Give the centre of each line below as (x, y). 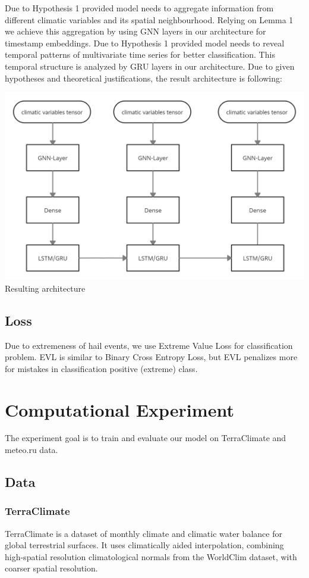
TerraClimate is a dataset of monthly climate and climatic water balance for (144, 533)
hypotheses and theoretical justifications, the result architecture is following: (144, 78)
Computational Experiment (119, 409)
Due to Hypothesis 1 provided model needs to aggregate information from (139, 8)
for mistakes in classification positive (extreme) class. (101, 368)
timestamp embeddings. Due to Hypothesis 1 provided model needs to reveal (145, 43)
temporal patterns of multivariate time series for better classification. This (140, 54)
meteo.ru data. (31, 450)
